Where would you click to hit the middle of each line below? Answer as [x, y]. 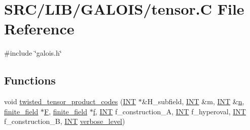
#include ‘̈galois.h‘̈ [33, 53]
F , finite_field [66, 111]
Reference [39, 29]
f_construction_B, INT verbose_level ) [65, 121]
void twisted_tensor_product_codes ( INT [70, 101]
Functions [30, 80]
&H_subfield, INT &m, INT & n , [193, 101]
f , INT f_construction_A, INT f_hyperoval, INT [169, 111]
